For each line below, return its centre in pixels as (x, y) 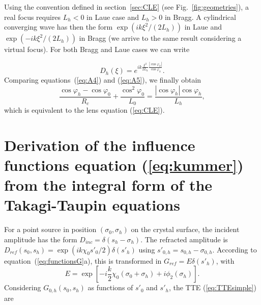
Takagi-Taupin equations (92, 205)
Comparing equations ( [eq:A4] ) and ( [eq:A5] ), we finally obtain (103, 80)
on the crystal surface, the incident (185, 229)
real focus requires (33, 17)
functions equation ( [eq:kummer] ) (124, 165)
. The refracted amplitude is (184, 239)
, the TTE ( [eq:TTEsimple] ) (212, 287)
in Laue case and (113, 17)
